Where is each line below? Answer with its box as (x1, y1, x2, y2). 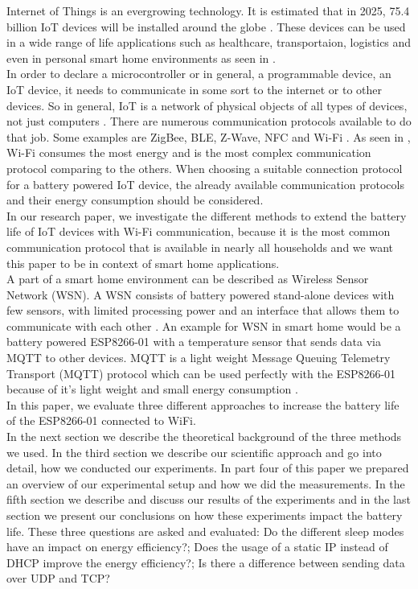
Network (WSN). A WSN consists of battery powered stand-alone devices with (6, 286, 395, 303)
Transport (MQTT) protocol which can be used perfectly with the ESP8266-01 (6, 365, 396, 381)
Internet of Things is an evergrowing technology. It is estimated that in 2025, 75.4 (6, 2, 410, 19)
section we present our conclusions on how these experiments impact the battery (6, 507, 403, 523)
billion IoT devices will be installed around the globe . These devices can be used (6, 18, 406, 35)
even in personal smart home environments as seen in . (6, 49, 276, 66)
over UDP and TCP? (6, 570, 110, 587)
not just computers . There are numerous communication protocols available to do (6, 113, 412, 130)
